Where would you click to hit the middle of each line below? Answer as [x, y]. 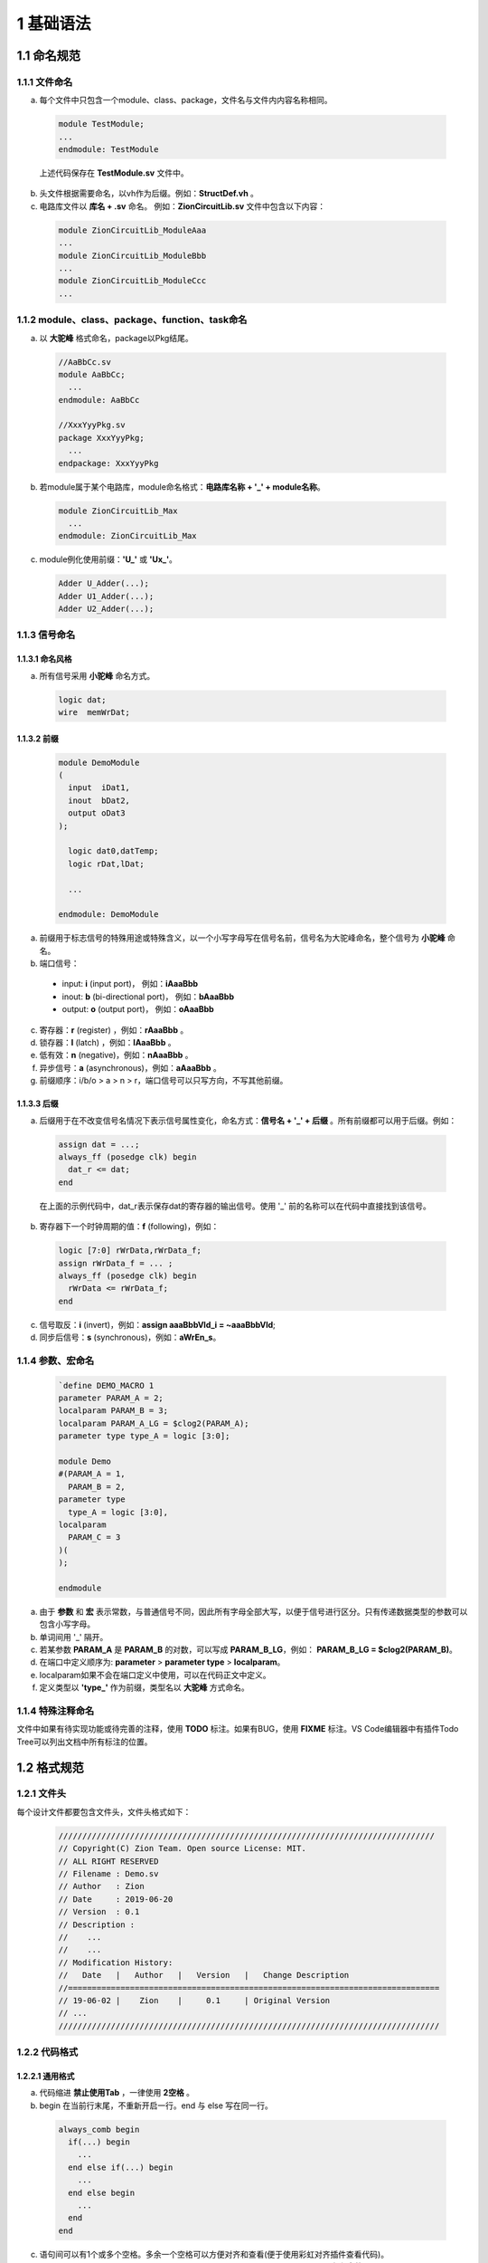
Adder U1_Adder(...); [106, 596]
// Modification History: [116, 1962]
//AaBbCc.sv [85, 362]
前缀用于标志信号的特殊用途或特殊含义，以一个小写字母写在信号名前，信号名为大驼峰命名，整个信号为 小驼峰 [242, 938]
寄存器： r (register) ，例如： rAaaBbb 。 [114, 1030]
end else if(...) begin [121, 2167]
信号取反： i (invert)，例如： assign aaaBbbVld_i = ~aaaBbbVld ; [157, 1324]
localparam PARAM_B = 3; [113, 1411]
